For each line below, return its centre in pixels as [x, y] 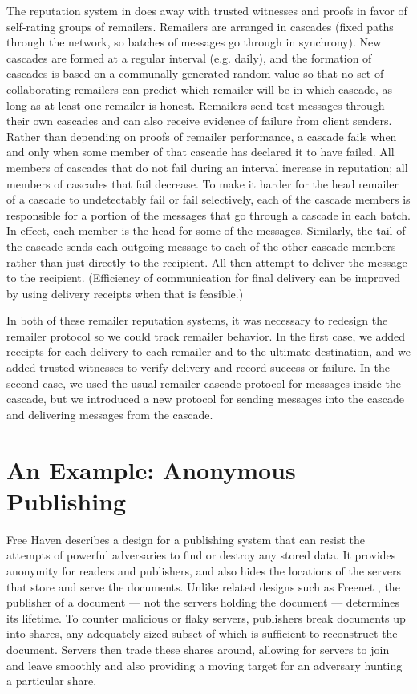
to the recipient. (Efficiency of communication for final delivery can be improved [204, 278]
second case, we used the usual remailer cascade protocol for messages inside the [204, 383]
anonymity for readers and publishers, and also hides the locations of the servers [204, 570]
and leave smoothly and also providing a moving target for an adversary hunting [204, 665]
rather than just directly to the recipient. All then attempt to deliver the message [207, 262]
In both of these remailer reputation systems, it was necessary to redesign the [197, 320]
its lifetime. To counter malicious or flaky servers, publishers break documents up [206, 617]
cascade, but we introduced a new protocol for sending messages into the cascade [205, 399]
